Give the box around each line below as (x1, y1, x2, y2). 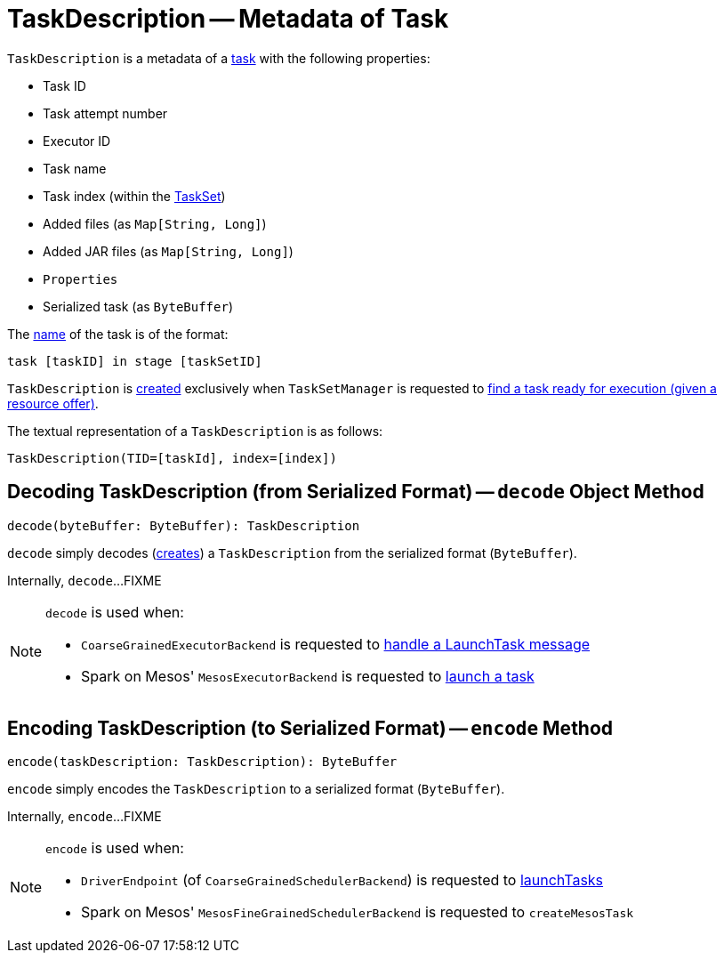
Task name (43, 160, 107, 176)
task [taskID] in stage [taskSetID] (7, 353, 262, 368)
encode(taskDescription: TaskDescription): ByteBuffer (7, 754, 398, 770)
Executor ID (43, 133, 111, 149)
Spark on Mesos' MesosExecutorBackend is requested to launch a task (81, 666, 535, 685)
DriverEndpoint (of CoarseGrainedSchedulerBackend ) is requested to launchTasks (81, 871, 604, 890)
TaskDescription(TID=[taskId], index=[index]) (7, 450, 337, 465)
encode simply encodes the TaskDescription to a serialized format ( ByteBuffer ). (7, 781, 505, 797)
